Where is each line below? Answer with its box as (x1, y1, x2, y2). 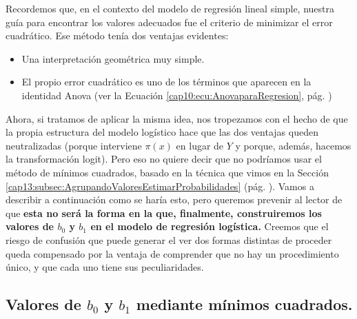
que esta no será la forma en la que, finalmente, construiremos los (6, 205, 322, 220)
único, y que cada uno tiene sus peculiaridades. (6, 260, 204, 274)
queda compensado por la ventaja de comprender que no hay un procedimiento (6, 246, 339, 260)
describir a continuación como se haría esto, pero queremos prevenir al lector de (6, 192, 343, 207)
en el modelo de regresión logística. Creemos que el (90, 219, 329, 234)
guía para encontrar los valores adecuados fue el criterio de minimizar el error (6, 14, 333, 29)
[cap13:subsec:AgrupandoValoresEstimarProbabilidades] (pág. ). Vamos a (6, 178, 314, 193)
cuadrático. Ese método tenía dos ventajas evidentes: (6, 28, 229, 43)
